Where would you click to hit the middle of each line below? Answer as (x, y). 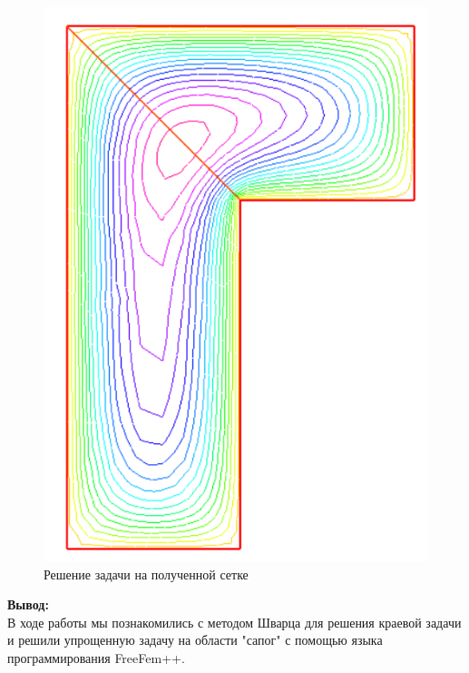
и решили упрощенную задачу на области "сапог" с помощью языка (195, 640)
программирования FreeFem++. (96, 658)
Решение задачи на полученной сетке (146, 574)
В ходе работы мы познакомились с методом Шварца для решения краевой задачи (234, 622)
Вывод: (28, 604)
